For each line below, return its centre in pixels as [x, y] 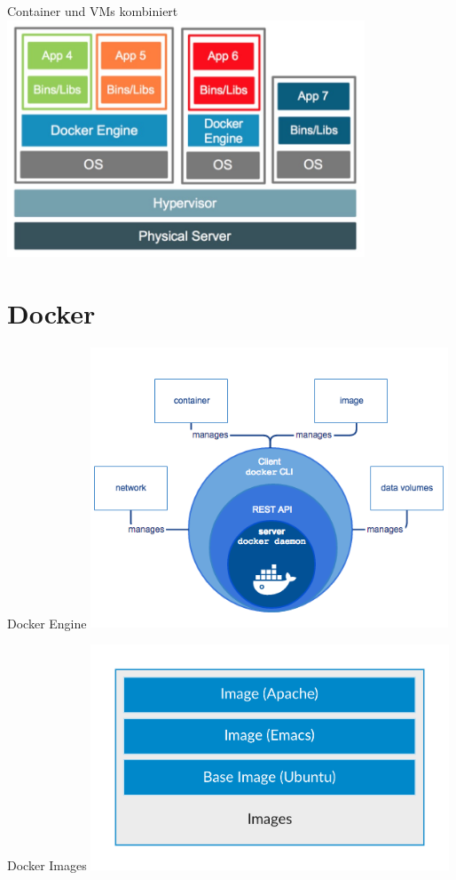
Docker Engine [47, 623]
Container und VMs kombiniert [93, 11]
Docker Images [47, 864]
